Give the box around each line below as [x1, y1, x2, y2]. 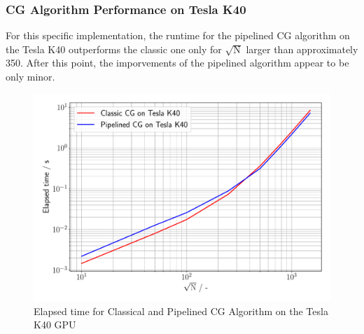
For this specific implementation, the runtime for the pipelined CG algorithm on [6, 28, 350, 43]
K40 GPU [34, 317, 76, 332]
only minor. [6, 69, 55, 83]
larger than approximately [246, 41, 358, 56]
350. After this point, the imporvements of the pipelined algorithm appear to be [6, 55, 349, 70]
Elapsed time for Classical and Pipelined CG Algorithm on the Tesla [34, 303, 328, 318]
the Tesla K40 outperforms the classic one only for [6, 41, 222, 56]
